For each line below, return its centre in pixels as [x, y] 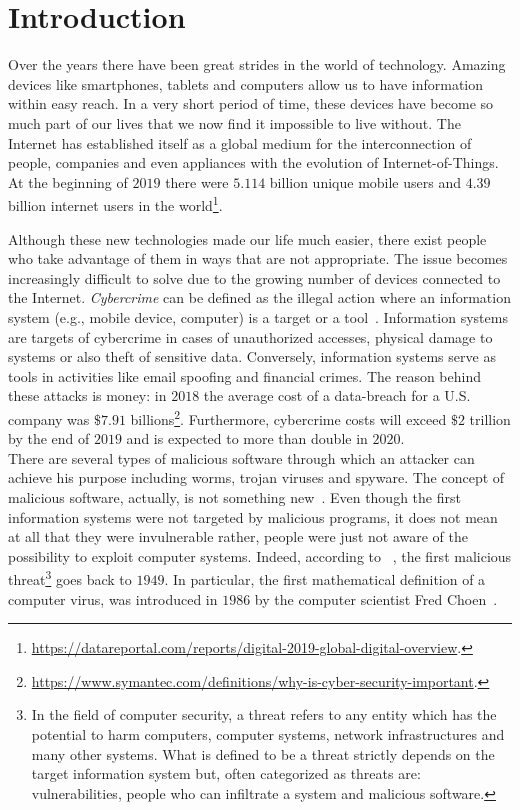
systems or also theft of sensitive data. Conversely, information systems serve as [252, 356]
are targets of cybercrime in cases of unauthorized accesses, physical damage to [250, 336]
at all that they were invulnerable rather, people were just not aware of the [238, 536]
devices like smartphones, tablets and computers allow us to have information [246, 83]
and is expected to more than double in [247, 438]
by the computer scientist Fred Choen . [376, 598]
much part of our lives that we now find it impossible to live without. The [234, 122]
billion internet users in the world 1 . [115, 203]
